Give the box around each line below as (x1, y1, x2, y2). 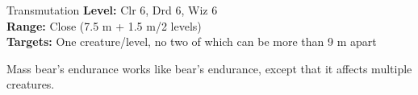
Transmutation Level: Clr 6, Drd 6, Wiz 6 (6, 2, 218, 18)
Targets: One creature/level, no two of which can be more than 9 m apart (6, 33, 377, 50)
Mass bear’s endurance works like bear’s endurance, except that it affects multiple (6, 60, 412, 76)
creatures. (6, 76, 55, 93)
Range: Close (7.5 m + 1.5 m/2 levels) (6, 17, 202, 34)
